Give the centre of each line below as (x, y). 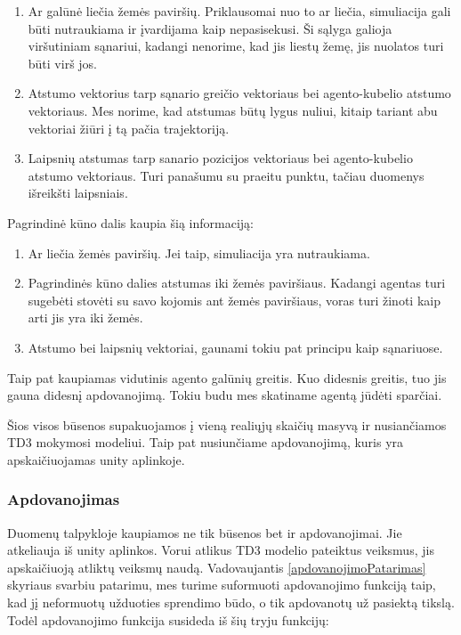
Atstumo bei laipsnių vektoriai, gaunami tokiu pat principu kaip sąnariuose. (235, 347)
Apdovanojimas (64, 499)
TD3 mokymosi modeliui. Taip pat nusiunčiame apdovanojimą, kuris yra (206, 442)
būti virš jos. (63, 63)
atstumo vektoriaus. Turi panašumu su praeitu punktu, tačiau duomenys (226, 175)
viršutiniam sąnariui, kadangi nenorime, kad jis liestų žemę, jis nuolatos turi (236, 46)
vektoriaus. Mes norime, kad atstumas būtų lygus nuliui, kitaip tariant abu (233, 110)
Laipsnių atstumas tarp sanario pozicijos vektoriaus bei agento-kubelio (220, 158)
